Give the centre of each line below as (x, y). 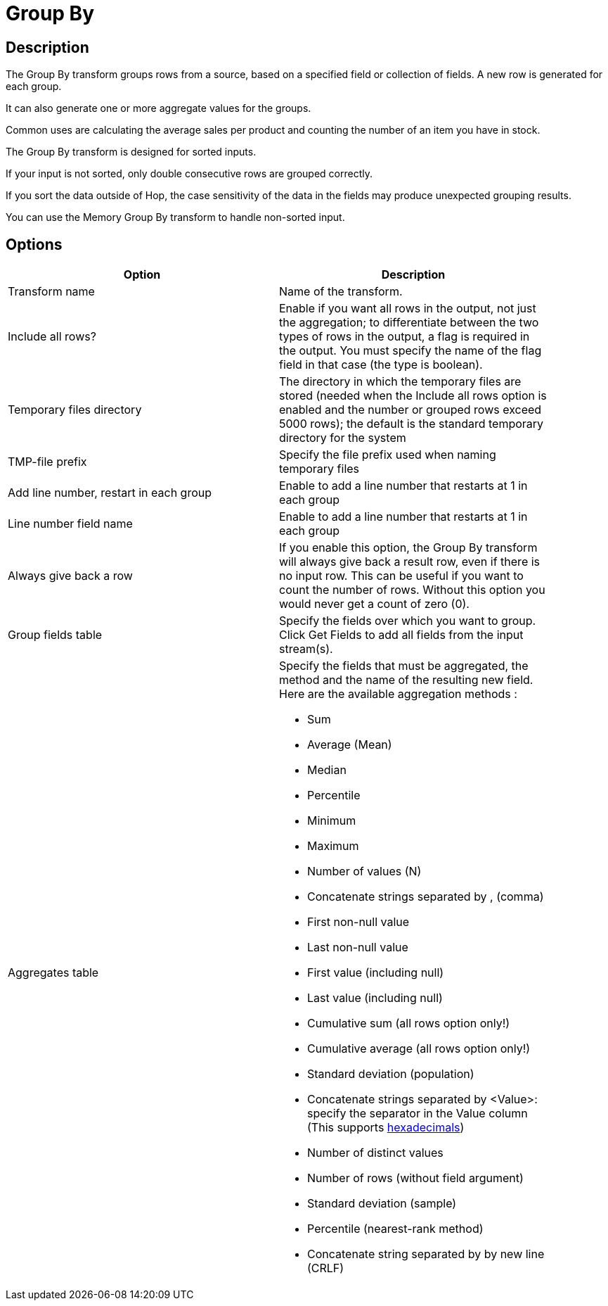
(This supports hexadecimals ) (386, 1128)
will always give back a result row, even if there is (410, 562)
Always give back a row (70, 576)
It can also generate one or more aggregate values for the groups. (159, 108)
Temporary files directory (75, 410)
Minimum (332, 821)
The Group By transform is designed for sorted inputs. (131, 152)
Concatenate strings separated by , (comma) (426, 897)
